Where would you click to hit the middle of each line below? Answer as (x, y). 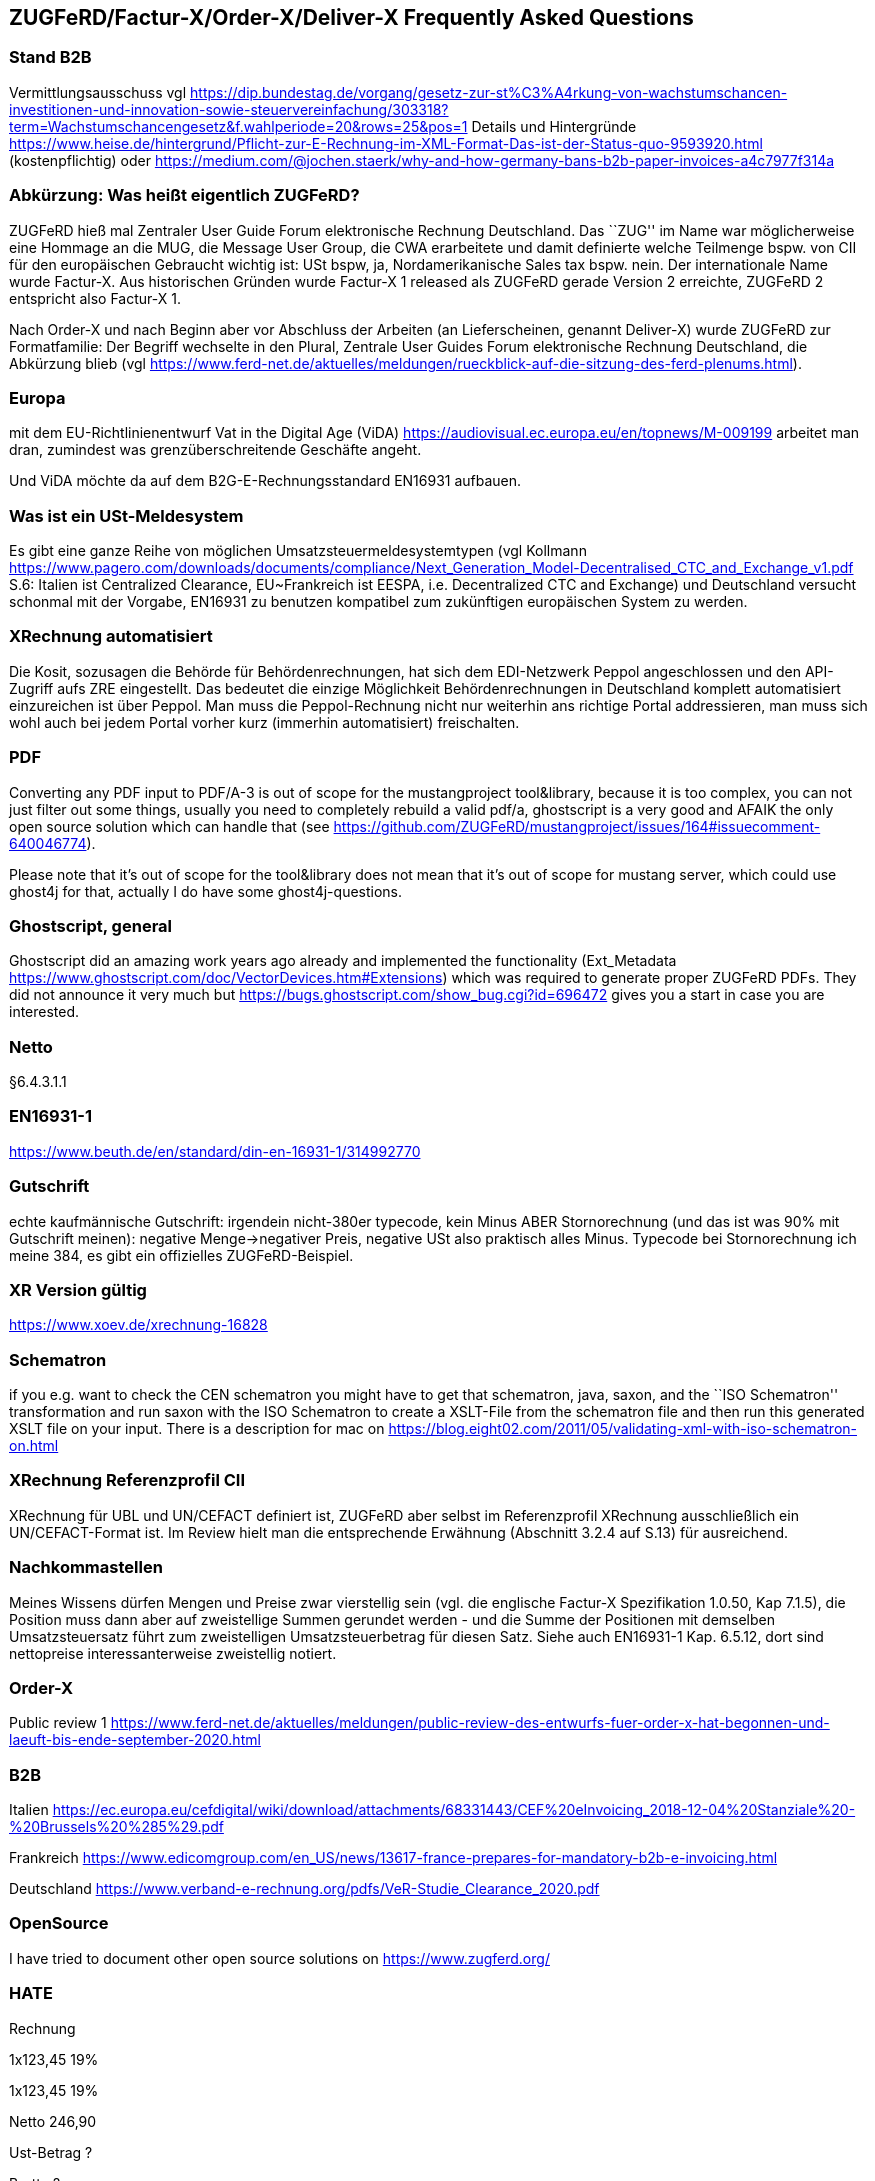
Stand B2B (50, 57)
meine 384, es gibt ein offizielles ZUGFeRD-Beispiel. (181, 1255)
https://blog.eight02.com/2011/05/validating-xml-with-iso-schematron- (622, 1429)
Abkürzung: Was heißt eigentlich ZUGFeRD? (184, 195)
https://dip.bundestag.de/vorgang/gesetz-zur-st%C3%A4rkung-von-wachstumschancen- (489, 92)
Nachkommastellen (86, 1567)
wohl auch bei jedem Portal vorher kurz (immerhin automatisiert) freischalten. (264, 722)
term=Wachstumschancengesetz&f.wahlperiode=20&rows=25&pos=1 (238, 126)
